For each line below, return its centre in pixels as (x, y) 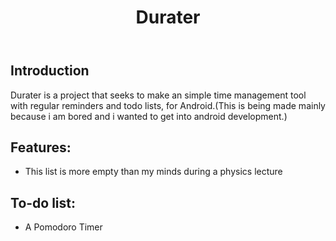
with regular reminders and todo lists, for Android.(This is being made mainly (168, 105)
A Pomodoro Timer (63, 227)
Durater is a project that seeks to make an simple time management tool (158, 95)
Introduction (50, 71)
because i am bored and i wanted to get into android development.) (149, 116)
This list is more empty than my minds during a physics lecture (153, 172)
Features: (41, 147)
